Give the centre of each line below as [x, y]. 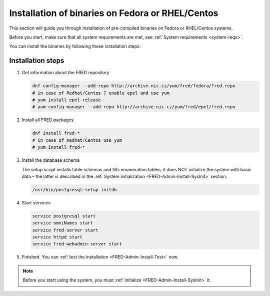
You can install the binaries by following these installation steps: [75, 46]
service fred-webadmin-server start [77, 244]
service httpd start [57, 237]
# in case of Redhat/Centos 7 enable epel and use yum [101, 93]
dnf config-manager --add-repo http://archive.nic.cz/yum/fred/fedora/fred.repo [134, 86]
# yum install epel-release [66, 100]
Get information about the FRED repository [65, 73]
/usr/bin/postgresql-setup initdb [74, 190]
